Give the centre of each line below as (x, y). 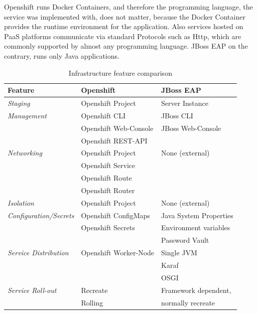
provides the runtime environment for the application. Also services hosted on (124, 26)
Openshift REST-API (114, 140)
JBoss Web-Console (191, 128)
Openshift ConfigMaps (115, 215)
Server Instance (185, 103)
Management (27, 115)
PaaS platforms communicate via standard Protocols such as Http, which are (123, 36)
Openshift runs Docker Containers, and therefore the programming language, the (128, 7)
